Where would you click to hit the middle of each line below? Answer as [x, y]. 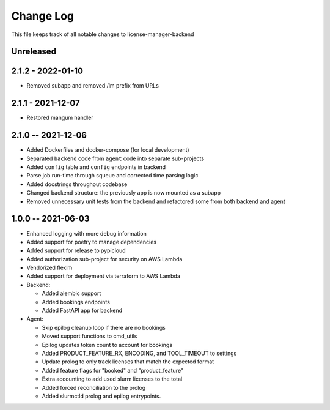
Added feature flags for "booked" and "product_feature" [112, 370]
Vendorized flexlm [50, 268]
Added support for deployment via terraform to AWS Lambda [103, 276]
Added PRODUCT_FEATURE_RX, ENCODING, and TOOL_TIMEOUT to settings [139, 353]
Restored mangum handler [60, 118]
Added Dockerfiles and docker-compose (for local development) [108, 150]
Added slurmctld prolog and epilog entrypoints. [101, 396]
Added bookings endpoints [76, 302]
